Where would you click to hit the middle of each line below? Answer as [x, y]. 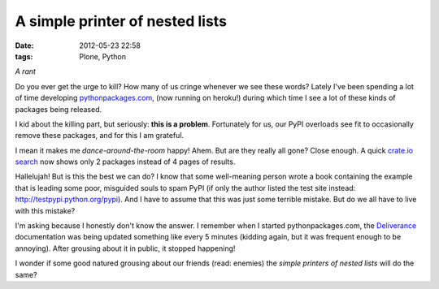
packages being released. [59, 109]
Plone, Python [102, 56]
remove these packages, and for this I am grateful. [100, 136]
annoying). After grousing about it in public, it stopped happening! [125, 248]
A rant [26, 71]
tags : [24, 56]
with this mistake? [45, 210]
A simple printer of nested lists [121, 21]
